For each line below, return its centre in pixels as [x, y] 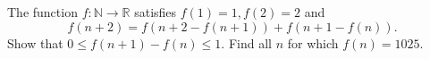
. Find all [246, 42]
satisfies [156, 12]
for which [313, 42]
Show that [35, 42]
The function [42, 12]
